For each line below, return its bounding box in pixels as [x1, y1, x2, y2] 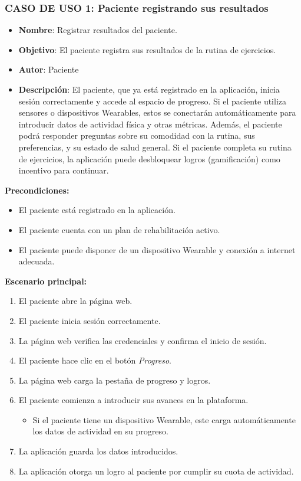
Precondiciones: [5, 184, 70, 196]
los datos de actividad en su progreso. [32, 425, 168, 437]
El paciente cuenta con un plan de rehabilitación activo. [18, 223, 220, 235]
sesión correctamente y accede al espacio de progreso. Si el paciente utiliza [18, 94, 287, 107]
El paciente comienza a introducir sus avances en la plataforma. [18, 394, 249, 406]
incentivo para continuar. [18, 164, 109, 176]
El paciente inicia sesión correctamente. [18, 314, 161, 326]
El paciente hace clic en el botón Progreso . [18, 354, 171, 367]
